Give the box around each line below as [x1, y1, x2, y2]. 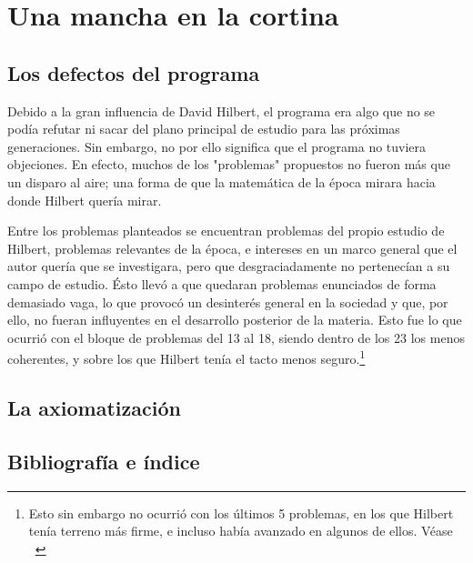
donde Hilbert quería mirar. [7, 190, 162, 209]
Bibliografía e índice [7, 447, 200, 475]
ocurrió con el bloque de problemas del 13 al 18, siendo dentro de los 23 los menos [7, 327, 465, 347]
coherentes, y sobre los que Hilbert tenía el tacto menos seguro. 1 [7, 347, 366, 367]
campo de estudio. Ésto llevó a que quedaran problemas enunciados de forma [7, 274, 437, 293]
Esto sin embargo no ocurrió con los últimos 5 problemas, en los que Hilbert [28, 503, 454, 522]
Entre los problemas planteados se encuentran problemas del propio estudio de [7, 221, 445, 240]
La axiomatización [7, 393, 181, 421]
